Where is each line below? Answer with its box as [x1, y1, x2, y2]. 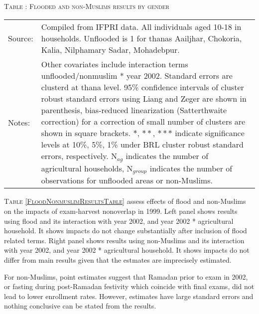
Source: [8, 32, 33, 44]
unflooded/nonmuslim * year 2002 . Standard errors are [41, 69, 233, 81]
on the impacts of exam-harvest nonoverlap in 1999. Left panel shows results [4, 206, 238, 216]
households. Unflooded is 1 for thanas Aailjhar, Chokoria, [41, 32, 242, 44]
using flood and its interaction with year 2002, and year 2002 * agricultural [4, 215, 234, 226]
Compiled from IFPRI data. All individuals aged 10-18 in [41, 20, 242, 32]
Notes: [8, 116, 30, 128]
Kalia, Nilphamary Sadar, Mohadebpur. [41, 43, 180, 55]
